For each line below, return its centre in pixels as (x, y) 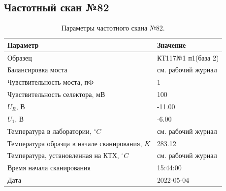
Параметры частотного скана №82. (113, 28)
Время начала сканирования (49, 168)
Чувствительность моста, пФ (51, 82)
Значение (171, 45)
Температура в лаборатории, (49, 131)
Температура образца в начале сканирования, (75, 143)
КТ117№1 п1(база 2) (188, 57)
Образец (20, 57)
